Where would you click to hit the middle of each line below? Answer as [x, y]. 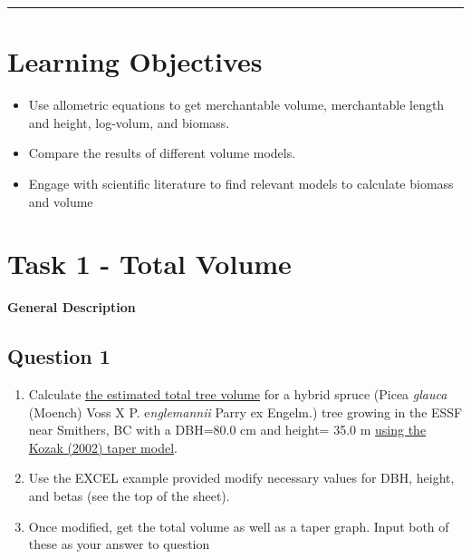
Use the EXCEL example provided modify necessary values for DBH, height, [241, 478]
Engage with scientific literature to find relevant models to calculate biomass [241, 183]
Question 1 [59, 356]
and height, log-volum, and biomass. [129, 122]
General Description [72, 307]
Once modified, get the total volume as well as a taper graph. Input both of [239, 526]
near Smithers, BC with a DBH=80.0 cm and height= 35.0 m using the [227, 430]
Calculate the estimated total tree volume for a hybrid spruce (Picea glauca [238, 394]
